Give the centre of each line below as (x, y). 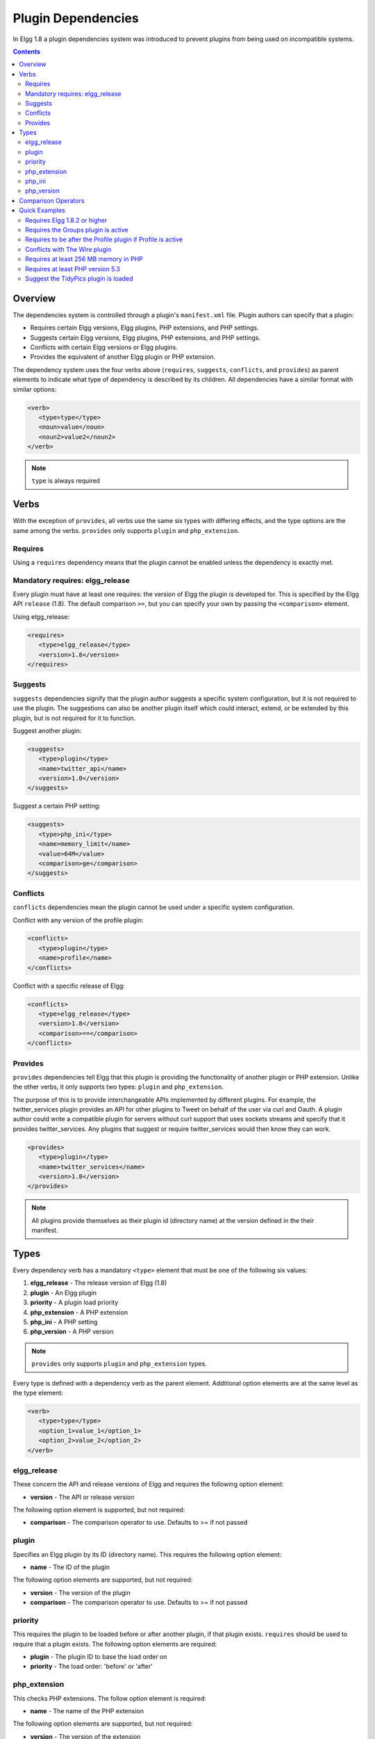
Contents (27, 51)
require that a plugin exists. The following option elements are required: (115, 1644)
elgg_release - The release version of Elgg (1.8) (99, 1283)
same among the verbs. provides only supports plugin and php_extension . (126, 530)
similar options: (35, 389)
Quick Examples (42, 210)
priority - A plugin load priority (74, 1303)
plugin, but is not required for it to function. (74, 718)
